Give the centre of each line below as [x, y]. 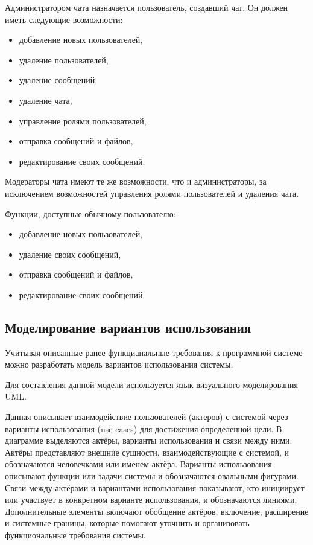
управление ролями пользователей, [83, 120]
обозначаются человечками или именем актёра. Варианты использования [138, 464]
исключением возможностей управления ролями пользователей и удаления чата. [152, 193]
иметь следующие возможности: [64, 19]
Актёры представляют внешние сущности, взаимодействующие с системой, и [147, 452]
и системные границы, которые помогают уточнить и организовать [127, 523]
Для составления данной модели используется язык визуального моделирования [151, 384]
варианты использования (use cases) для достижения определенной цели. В [144, 428]
